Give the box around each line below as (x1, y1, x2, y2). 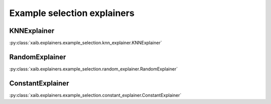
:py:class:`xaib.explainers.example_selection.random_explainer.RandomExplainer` (9, 65, 178, 72)
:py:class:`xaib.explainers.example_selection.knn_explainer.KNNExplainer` (9, 40, 163, 46)
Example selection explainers (9, 7, 135, 18)
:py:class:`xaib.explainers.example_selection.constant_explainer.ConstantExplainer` (9, 92, 182, 98)
